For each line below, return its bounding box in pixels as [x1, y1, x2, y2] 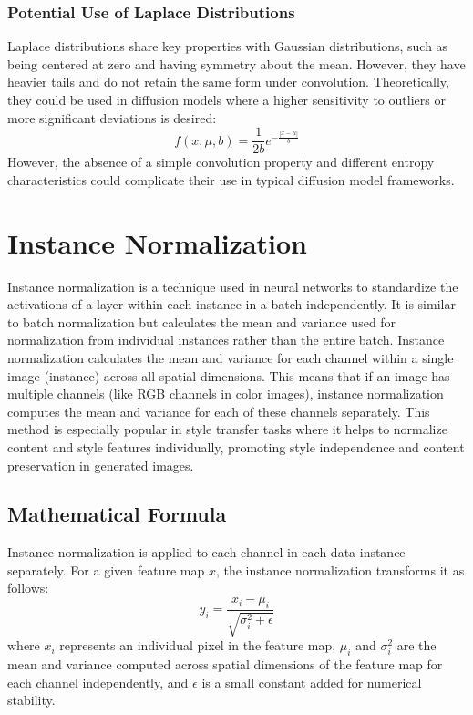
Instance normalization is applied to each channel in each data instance [7, 543, 406, 562]
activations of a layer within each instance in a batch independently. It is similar [7, 295, 456, 314]
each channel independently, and [7, 672, 189, 691]
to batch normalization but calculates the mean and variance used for [7, 312, 396, 331]
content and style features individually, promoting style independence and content [7, 437, 465, 456]
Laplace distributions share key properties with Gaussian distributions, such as [7, 36, 448, 56]
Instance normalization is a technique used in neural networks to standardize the [7, 276, 458, 295]
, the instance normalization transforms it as [215, 560, 465, 579]
